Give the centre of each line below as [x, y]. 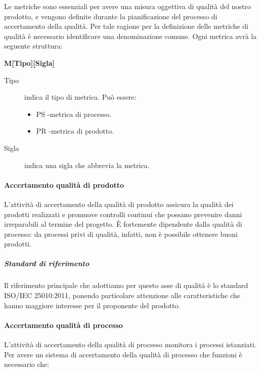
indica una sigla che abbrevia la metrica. [87, 165]
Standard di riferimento [47, 263]
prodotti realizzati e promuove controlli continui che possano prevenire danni [123, 214]
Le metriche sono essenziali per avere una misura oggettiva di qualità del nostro [128, 6]
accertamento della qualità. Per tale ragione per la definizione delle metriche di [126, 26]
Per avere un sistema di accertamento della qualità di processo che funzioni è [123, 354]
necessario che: [27, 364]
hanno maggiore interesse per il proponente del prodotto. [92, 305]
